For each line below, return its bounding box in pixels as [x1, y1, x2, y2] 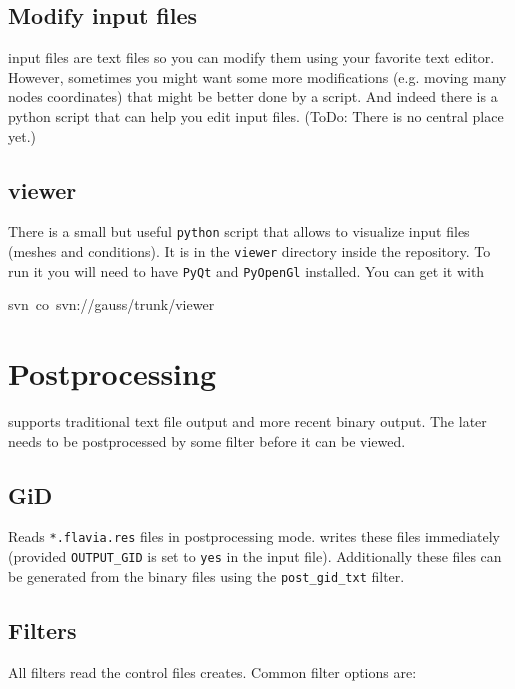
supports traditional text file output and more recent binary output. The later [8, 411, 487, 432]
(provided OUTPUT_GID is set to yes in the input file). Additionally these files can [8, 546, 502, 567]
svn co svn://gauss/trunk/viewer [8, 294, 215, 315]
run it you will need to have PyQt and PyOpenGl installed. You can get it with [8, 260, 485, 281]
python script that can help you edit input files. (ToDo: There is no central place [8, 105, 504, 126]
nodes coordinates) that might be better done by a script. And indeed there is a [8, 86, 498, 107]
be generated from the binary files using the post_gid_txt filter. [8, 565, 405, 586]
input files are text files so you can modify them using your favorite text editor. [8, 47, 495, 68]
